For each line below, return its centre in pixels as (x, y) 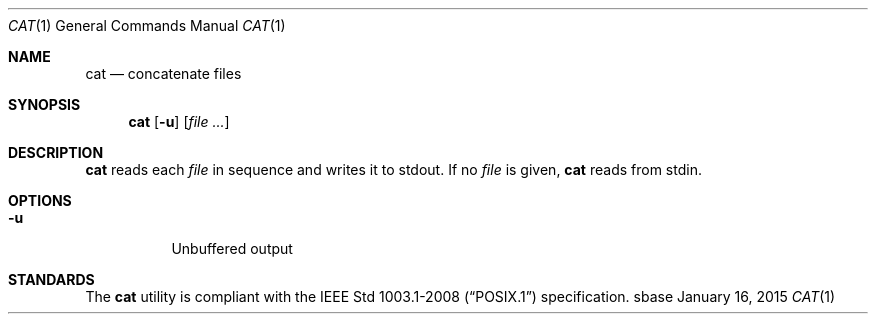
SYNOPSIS (44, 104)
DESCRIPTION (56, 152)
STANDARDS (51, 279)
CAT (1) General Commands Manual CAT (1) (147, 25)
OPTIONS (40, 200)
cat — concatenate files (163, 73)
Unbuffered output (232, 248)
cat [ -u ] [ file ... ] (179, 121)
